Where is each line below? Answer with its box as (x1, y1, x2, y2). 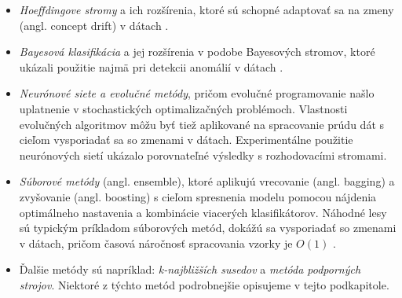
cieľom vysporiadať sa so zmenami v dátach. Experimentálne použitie (19, 131, 353, 148)
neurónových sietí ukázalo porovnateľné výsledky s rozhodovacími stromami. (19, 146, 387, 163)
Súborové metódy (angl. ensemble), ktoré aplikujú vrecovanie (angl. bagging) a (19, 173, 395, 189)
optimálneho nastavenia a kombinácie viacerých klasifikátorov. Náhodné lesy (19, 204, 387, 220)
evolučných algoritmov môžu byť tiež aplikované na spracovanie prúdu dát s (19, 116, 385, 132)
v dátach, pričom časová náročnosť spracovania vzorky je (19, 234, 293, 251)
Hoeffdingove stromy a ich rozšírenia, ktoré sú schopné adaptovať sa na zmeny (19, 2, 394, 17)
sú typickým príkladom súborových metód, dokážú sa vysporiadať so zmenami (19, 219, 397, 236)
